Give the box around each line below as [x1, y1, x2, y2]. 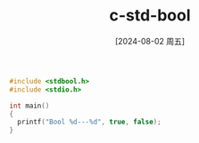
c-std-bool [109, 5, 191, 26]
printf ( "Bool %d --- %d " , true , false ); [17, 117, 162, 127]
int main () [9, 101, 50, 110]
